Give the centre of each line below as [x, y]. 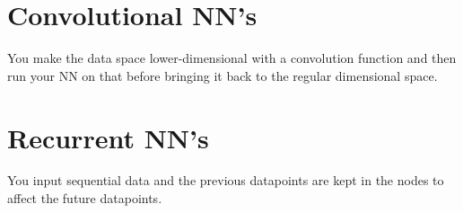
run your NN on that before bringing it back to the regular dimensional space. [223, 75]
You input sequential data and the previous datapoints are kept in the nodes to [226, 180]
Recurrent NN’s [108, 137]
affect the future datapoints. [85, 198]
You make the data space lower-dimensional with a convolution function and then [232, 58]
